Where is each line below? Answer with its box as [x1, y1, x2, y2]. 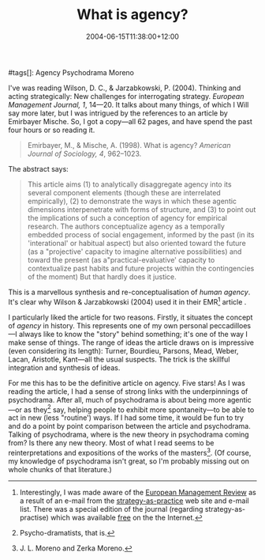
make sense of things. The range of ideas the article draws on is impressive [8, 338, 255, 347]
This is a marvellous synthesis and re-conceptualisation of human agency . [8, 287, 251, 297]
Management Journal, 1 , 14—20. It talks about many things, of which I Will [8, 100, 249, 109]
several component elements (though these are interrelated [27, 187, 221, 197]
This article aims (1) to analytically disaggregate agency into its [27, 180, 232, 189]
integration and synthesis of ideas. [8, 362, 121, 373]
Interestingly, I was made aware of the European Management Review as [19, 487, 256, 497]
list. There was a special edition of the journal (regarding [19, 504, 203, 513]
